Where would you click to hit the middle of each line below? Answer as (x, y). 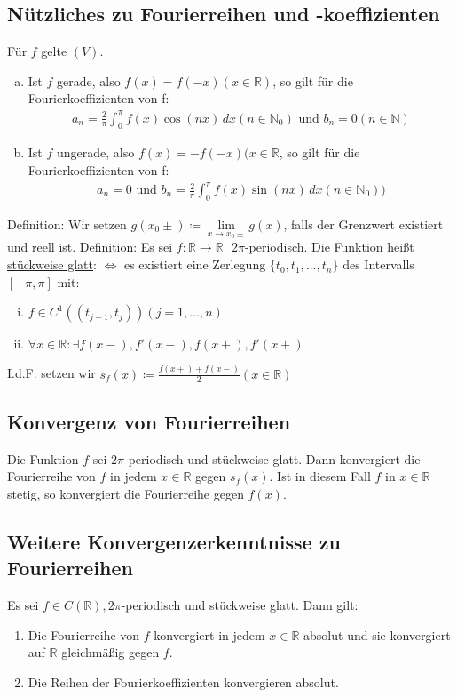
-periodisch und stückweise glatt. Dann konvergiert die (272, 458)
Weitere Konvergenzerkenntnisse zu (174, 541)
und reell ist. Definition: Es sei (90, 247)
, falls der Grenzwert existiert (363, 224)
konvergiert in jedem (209, 634)
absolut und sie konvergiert (377, 634)
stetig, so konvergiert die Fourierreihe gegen (126, 493)
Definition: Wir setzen (67, 224)
